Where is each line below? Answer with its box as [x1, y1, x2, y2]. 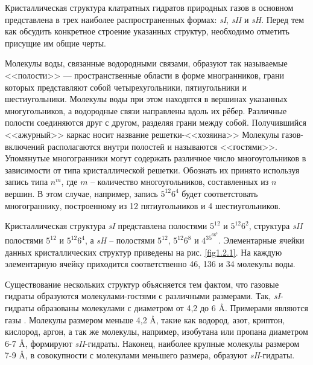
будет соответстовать [182, 187, 258, 199]
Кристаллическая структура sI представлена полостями [5, 219, 207, 232]
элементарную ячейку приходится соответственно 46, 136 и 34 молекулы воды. [5, 257, 296, 270]
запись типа [5, 175, 48, 188]
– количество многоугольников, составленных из [90, 175, 269, 188]
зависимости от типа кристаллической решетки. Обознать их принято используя [5, 163, 300, 176]
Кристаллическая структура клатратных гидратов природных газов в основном [5, 1, 294, 13]
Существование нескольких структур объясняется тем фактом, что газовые [5, 277, 279, 290]
